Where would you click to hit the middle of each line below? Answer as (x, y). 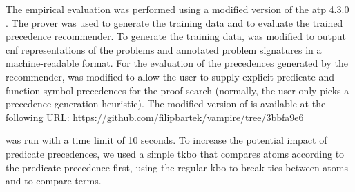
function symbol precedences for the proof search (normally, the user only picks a (177, 90)
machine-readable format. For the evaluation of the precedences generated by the (177, 63)
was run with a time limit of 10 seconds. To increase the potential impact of (166, 140)
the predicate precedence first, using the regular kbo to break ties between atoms (177, 167)
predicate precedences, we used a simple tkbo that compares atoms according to (175, 153)
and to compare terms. (54, 181)
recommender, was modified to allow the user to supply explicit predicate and (170, 76)
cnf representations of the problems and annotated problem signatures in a (164, 49)
